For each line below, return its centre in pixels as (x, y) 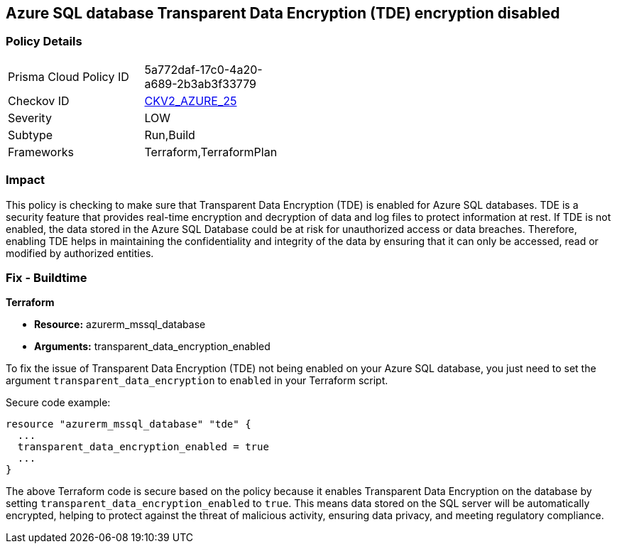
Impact (26, 180)
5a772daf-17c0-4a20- (203, 69)
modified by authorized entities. (80, 253)
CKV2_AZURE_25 (191, 100)
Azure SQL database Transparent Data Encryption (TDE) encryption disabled (283, 13)
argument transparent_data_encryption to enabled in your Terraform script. (197, 381)
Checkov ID (39, 100)
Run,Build (170, 135)
